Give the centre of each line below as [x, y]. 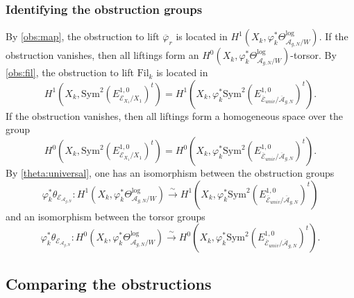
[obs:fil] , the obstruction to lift [70, 72]
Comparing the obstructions [109, 283]
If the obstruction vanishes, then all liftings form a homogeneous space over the [174, 115]
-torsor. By [313, 55]
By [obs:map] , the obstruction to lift [83, 36]
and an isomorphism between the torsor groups [106, 216]
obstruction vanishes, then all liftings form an [102, 55]
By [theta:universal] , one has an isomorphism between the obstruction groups [170, 173]
